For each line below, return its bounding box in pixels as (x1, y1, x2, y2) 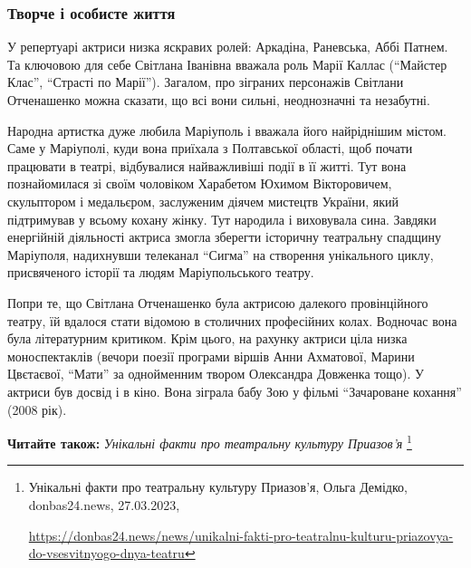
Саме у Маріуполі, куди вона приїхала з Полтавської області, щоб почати (7, 139, 413, 158)
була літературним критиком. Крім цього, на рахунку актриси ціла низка (7, 329, 408, 348)
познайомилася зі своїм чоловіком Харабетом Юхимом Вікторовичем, (7, 174, 392, 193)
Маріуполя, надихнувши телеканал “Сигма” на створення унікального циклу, (7, 245, 434, 264)
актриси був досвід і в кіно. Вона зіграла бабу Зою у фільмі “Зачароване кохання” (7, 381, 462, 400)
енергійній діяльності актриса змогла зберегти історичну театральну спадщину (7, 227, 442, 246)
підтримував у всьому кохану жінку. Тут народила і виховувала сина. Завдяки (7, 209, 437, 228)
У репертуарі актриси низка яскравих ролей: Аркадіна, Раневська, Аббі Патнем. (7, 37, 448, 56)
